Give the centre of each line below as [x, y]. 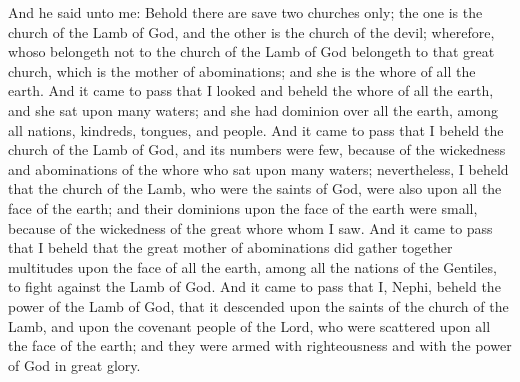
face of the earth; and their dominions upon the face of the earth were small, [243, 207]
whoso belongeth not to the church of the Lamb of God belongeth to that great [251, 51]
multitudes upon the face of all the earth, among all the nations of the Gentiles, [252, 266]
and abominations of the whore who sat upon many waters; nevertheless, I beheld [258, 168]
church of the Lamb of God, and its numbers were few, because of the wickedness [257, 149]
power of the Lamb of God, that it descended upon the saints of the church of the [258, 305]
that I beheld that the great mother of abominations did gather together [230, 247]
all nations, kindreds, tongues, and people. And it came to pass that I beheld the [256, 129]
